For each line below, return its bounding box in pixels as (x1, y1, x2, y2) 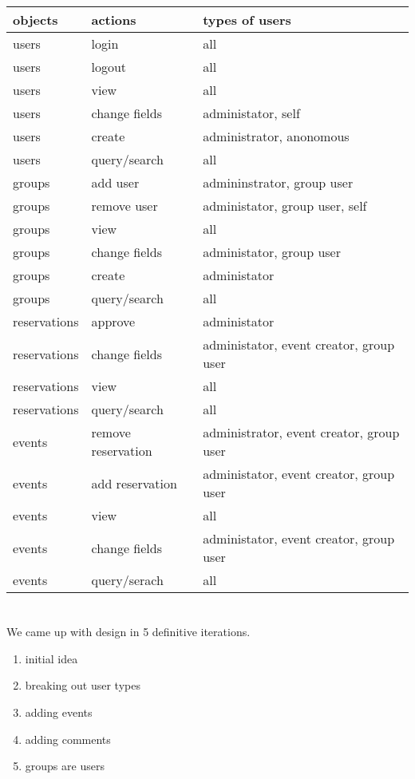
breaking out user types (25, 677, 140, 694)
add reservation (91, 473, 177, 492)
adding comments (25, 730, 111, 747)
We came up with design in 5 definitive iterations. (6, 623, 251, 640)
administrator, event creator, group (203, 423, 400, 441)
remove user (91, 196, 158, 215)
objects (13, 10, 58, 29)
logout (91, 57, 127, 76)
